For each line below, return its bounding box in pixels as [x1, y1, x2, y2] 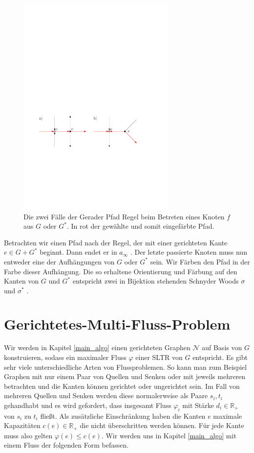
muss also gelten [4, 430, 53, 440]
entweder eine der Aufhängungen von [4, 256, 115, 266]
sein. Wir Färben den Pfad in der [150, 256, 250, 266]
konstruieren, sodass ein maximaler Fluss [4, 352, 127, 362]
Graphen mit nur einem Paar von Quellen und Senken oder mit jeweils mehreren [4, 371, 246, 381]
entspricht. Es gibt [192, 352, 248, 362]
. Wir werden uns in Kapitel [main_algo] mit [101, 430, 236, 440]
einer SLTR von [135, 352, 183, 362]
